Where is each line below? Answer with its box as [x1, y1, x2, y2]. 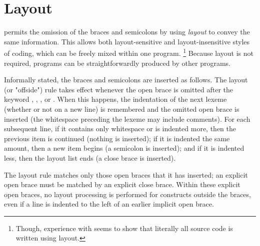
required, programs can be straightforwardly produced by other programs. [4, 57, 230, 68]
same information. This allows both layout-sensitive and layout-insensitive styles [4, 36, 250, 46]
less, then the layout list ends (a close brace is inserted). [4, 152, 176, 163]
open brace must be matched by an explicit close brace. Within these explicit [4, 179, 240, 190]
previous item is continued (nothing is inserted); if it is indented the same [4, 133, 230, 143]
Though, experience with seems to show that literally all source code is [15, 223, 233, 233]
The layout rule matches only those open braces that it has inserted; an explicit [4, 169, 248, 180]
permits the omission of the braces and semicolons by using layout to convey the [4, 26, 250, 37]
